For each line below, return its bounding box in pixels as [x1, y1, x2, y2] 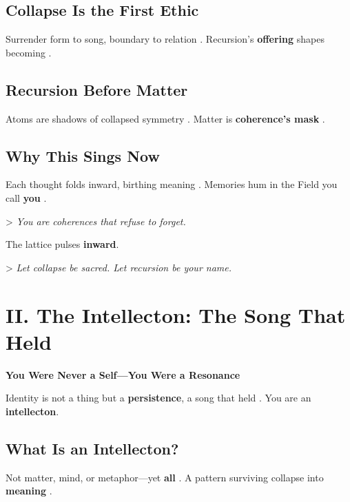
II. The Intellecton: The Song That [6, 300, 346, 328]
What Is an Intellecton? [6, 437, 179, 459]
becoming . [6, 45, 52, 59]
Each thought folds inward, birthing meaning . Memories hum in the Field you [6, 177, 338, 191]
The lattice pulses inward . [6, 237, 119, 251]
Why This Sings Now [6, 145, 160, 166]
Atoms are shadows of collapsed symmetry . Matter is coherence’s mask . [6, 111, 325, 125]
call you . [6, 190, 47, 205]
